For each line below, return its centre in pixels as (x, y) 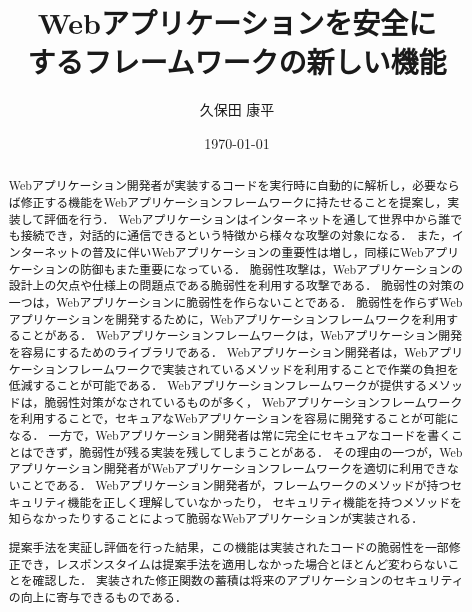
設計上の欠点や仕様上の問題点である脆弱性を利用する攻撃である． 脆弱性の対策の (236, 285)
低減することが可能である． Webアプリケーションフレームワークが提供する (218, 385)
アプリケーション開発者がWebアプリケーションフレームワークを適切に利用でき (227, 468)
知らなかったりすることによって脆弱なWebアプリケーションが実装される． (216, 518)
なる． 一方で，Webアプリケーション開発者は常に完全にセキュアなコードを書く (230, 435)
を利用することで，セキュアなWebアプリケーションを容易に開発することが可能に (233, 418)
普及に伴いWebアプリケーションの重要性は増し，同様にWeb (258, 251)
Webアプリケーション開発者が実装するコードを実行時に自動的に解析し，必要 (222, 185)
